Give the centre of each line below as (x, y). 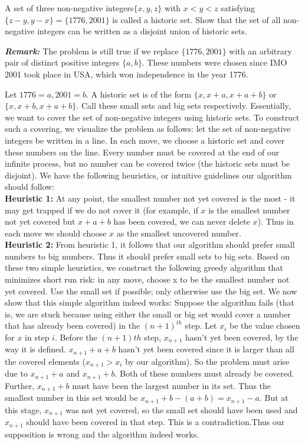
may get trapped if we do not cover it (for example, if (101, 210)
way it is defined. (35, 349)
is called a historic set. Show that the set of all (196, 19)
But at (276, 398)
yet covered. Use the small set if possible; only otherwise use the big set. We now (151, 291)
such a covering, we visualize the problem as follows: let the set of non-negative (148, 129)
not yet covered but (40, 221)
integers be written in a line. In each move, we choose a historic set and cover (145, 140)
